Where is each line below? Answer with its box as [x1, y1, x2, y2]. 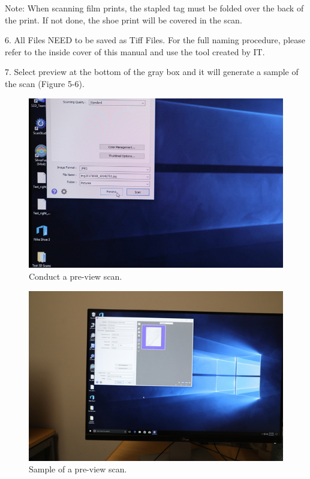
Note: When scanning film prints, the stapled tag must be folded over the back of [5, 2, 304, 14]
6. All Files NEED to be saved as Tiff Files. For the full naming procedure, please [5, 34, 305, 46]
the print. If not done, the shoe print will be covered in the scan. [5, 13, 242, 26]
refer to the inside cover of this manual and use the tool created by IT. [5, 45, 265, 58]
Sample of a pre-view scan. [29, 463, 127, 475]
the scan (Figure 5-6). [5, 77, 85, 89]
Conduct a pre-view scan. [29, 270, 122, 282]
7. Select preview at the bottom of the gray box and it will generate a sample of [5, 65, 299, 78]
